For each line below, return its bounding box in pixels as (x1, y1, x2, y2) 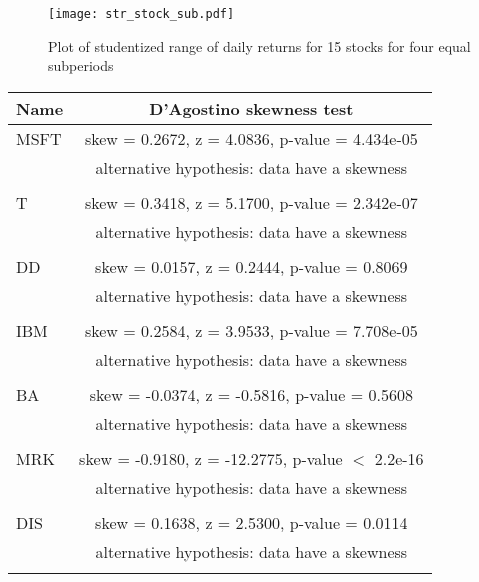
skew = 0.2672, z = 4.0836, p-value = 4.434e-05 (84, 126, 418, 150)
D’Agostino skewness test (149, 96, 354, 120)
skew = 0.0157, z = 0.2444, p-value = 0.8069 (95, 254, 408, 278)
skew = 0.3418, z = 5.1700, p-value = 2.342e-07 (84, 190, 418, 214)
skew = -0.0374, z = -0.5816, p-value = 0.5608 (89, 382, 413, 406)
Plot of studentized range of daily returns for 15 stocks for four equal (48, 35, 471, 56)
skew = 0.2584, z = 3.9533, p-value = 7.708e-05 (84, 318, 418, 342)
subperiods (48, 55, 114, 76)
